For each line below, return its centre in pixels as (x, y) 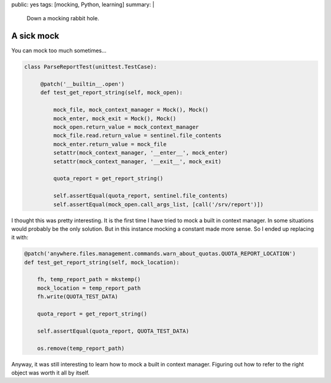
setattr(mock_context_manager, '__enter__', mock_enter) (140, 153)
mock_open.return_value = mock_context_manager (126, 127)
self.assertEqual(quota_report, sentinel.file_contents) (140, 196)
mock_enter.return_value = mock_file (110, 144)
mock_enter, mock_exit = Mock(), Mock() (115, 118)
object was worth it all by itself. (51, 373)
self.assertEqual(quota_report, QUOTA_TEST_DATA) (113, 331)
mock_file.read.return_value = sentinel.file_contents (137, 136)
